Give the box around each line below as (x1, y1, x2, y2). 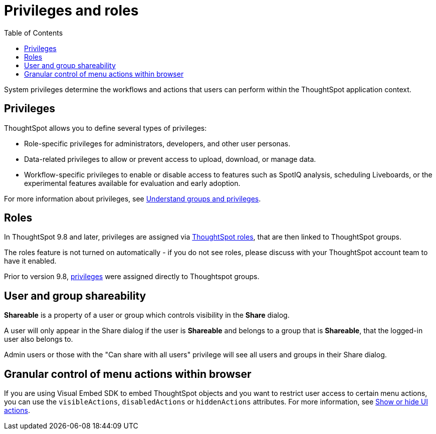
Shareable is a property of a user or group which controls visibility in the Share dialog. (4, 311, 290, 320)
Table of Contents (4, 28, 63, 37)
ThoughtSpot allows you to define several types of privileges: (4, 123, 207, 132)
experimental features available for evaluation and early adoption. (24, 178, 241, 187)
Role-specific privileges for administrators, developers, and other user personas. (24, 139, 291, 148)
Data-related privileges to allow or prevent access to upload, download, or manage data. (24, 154, 316, 163)
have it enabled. (4, 257, 57, 266)
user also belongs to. (4, 335, 73, 344)
